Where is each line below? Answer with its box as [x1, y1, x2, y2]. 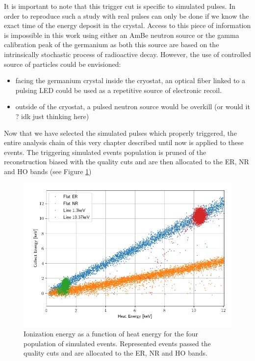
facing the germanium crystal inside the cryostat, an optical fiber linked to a [15, 75, 246, 86]
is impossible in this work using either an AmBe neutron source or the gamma [4, 30, 239, 40]
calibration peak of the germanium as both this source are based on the [4, 39, 219, 50]
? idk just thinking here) [15, 111, 89, 121]
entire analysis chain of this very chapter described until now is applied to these [4, 137, 244, 148]
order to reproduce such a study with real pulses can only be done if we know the [4, 10, 249, 21]
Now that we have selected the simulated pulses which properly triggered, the [4, 127, 237, 138]
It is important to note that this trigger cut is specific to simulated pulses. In [4, 1, 235, 11]
